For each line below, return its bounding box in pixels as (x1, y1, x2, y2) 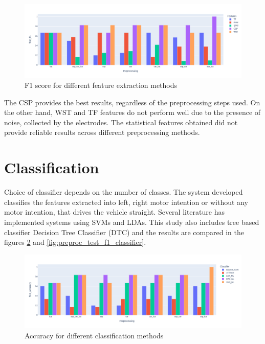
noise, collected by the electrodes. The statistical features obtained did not (4, 117, 238, 127)
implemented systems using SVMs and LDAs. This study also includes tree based (4, 216, 259, 227)
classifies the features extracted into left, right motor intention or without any (4, 196, 248, 207)
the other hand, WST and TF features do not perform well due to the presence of (4, 107, 261, 118)
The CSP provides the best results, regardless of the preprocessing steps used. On (4, 97, 260, 107)
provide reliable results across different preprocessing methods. (4, 127, 200, 137)
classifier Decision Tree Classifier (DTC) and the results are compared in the (4, 226, 244, 237)
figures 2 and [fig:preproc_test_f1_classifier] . (4, 237, 146, 247)
